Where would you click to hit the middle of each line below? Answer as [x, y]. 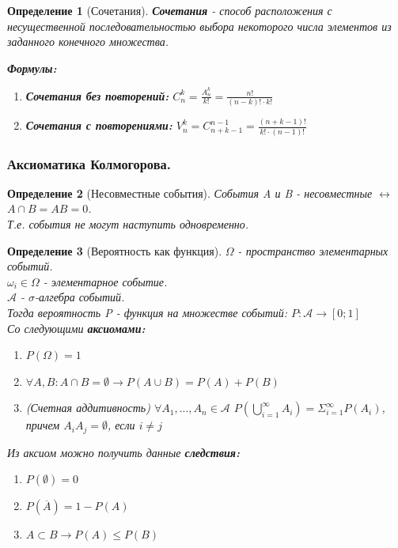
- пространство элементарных [313, 250]
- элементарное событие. [105, 281]
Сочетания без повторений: [97, 95]
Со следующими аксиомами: [76, 328]
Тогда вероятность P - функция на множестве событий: [148, 312]
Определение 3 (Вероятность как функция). [115, 250]
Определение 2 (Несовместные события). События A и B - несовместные [190, 193]
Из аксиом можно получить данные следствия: [123, 452]
